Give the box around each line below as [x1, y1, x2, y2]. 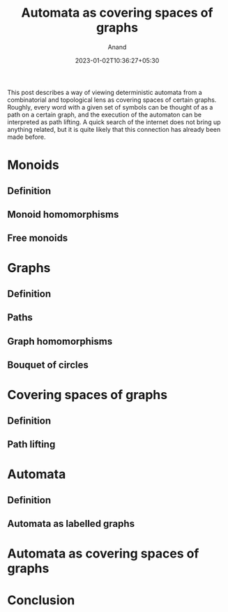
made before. [7, 133, 46, 141]
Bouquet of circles [7, 359, 89, 371]
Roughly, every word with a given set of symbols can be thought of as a [7, 103, 213, 111]
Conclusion [7, 592, 75, 609]
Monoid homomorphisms [7, 208, 119, 221]
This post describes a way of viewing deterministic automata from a [7, 88, 202, 96]
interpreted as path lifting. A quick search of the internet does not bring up [7, 117, 221, 126]
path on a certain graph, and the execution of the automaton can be [7, 110, 202, 119]
